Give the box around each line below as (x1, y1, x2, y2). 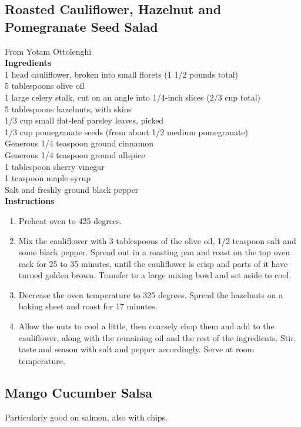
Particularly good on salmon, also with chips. (5, 411, 168, 423)
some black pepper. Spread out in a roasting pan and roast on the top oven (18, 246, 290, 258)
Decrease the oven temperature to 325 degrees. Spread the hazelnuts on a (18, 288, 283, 301)
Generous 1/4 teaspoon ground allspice (5, 148, 145, 161)
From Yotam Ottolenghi (5, 45, 92, 57)
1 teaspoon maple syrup (5, 172, 91, 184)
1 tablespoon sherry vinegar (5, 160, 105, 172)
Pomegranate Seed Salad (5, 17, 158, 35)
